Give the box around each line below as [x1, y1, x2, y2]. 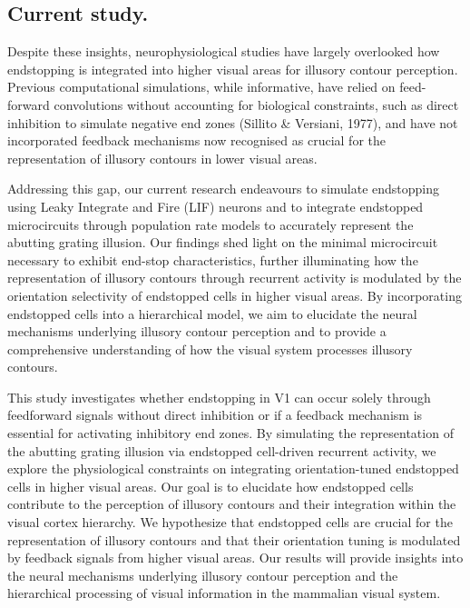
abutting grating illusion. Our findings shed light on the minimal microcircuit [7, 233, 438, 252]
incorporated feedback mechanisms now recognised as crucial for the [7, 131, 386, 150]
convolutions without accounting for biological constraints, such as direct [54, 95, 459, 114]
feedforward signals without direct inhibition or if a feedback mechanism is [7, 405, 423, 424]
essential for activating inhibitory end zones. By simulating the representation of [7, 424, 454, 443]
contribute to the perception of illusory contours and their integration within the [7, 494, 456, 513]
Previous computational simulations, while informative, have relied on [7, 77, 396, 96]
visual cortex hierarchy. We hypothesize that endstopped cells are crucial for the [7, 513, 453, 532]
